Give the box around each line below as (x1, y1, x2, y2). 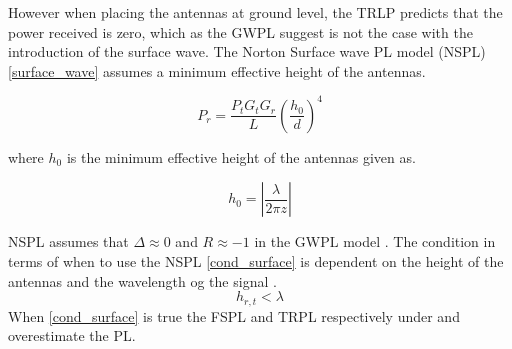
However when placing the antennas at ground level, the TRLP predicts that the (8, 2, 503, 22)
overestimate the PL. (8, 325, 136, 346)
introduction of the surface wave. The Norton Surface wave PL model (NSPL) (8, 41, 486, 62)
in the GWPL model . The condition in (254, 231, 496, 252)
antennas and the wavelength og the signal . (8, 270, 277, 291)
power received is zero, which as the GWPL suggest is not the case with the (8, 21, 473, 42)
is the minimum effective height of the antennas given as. (66, 146, 416, 167)
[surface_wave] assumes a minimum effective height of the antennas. (8, 60, 426, 81)
